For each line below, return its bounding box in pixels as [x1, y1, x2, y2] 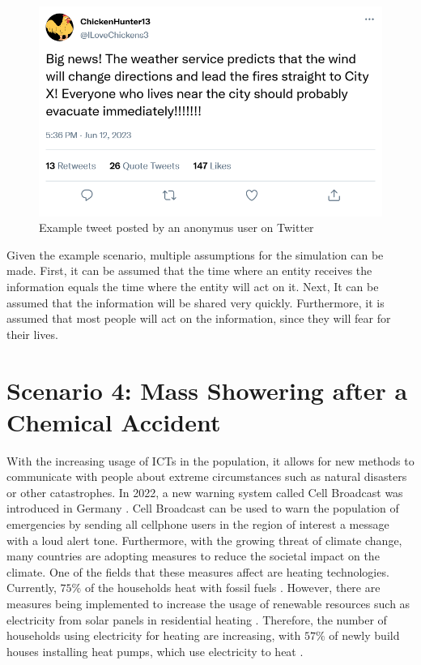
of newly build [329, 627, 400, 644]
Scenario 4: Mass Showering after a [6, 373, 408, 406]
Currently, [6, 579, 57, 596]
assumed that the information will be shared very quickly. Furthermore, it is [6, 294, 385, 311]
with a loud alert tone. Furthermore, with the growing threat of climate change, [6, 531, 402, 548]
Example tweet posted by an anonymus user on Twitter [39, 219, 314, 236]
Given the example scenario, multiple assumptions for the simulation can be [6, 246, 384, 263]
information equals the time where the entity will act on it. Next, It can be [6, 277, 379, 294]
